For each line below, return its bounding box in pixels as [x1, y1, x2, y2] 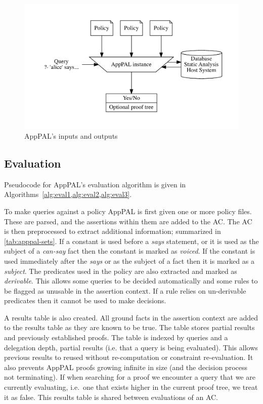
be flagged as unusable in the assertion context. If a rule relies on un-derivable [4, 285, 246, 296]
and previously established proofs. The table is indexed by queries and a [4, 332, 228, 343]
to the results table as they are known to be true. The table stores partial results [4, 322, 255, 333]
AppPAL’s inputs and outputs [24, 130, 118, 141]
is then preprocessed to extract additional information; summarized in [4, 226, 221, 236]
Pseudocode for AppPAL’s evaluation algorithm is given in [4, 179, 186, 189]
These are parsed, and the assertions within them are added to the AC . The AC [4, 216, 252, 226]
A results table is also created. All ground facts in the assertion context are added [4, 312, 258, 322]
